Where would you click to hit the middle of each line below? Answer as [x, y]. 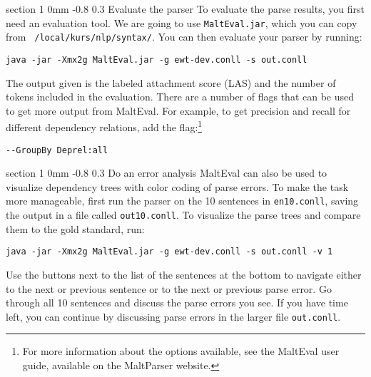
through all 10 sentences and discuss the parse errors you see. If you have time [177, 303]
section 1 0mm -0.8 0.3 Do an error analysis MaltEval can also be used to [167, 173]
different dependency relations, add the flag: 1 [104, 126]
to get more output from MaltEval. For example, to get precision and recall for [178, 110]
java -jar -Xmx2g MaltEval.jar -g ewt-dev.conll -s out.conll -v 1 [169, 252]
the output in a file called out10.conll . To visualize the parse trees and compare [183, 215]
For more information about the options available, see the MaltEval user [181, 351]
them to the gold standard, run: [75, 228]
